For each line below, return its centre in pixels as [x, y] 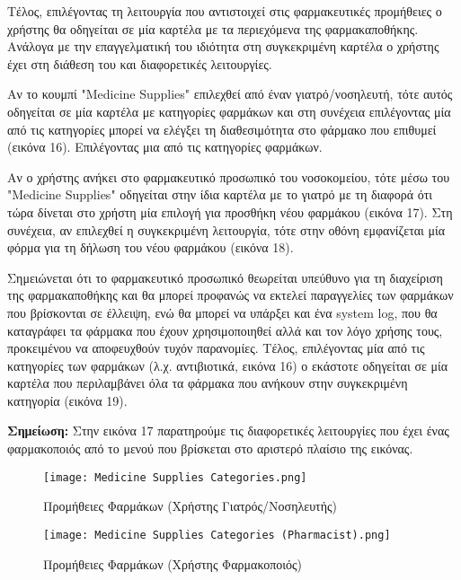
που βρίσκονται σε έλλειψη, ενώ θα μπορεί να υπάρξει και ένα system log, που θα [222, 312]
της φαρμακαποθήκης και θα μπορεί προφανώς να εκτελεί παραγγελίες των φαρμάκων [230, 295]
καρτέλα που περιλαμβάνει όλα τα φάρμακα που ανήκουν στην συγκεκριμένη [208, 383]
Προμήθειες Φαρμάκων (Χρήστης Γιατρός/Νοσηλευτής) [191, 506]
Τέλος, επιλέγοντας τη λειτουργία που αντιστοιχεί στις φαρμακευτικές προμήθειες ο [225, 11]
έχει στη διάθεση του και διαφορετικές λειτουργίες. [140, 63]
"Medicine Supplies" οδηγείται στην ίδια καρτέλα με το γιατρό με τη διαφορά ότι [220, 194]
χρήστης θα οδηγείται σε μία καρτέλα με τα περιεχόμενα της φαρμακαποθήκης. [213, 28]
